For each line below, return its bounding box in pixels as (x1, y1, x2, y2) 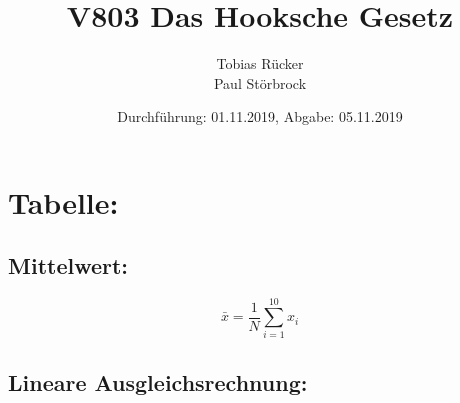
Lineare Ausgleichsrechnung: (8, 366, 308, 397)
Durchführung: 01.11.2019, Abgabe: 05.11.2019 (117, 106, 403, 127)
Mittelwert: (8, 250, 129, 281)
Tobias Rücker (216, 53, 304, 74)
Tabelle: (8, 181, 119, 222)
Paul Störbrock (213, 72, 307, 93)
